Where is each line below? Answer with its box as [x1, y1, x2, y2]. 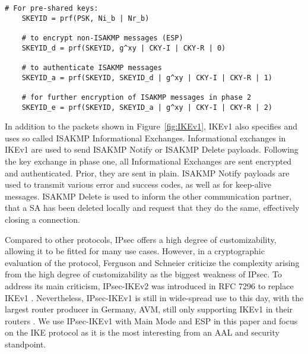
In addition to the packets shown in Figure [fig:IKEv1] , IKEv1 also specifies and [5, 120, 297, 132]
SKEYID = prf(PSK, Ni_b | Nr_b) [21, 14, 150, 23]
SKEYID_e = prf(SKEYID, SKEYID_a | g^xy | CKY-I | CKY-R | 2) [21, 103, 273, 112]
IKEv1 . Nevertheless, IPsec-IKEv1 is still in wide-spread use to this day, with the [5, 291, 304, 304]
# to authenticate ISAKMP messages [21, 63, 162, 72]
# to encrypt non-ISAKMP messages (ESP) [21, 33, 183, 42]
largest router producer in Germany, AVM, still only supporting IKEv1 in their [5, 303, 293, 315]
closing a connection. [5, 213, 80, 225]
